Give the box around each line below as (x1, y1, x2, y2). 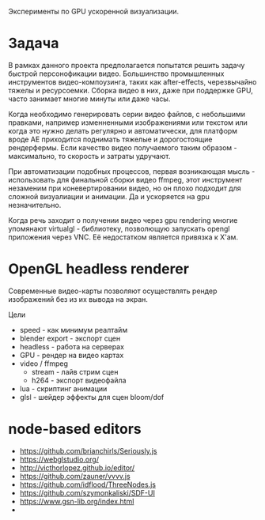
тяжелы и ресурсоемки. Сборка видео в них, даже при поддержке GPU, (8, 85, 253, 95)
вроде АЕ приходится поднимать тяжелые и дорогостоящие (8, 134, 213, 144)
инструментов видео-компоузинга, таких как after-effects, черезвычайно (8, 77, 257, 86)
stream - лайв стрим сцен (31, 367, 119, 376)
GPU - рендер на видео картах (19, 350, 124, 360)
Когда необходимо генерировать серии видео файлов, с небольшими (8, 109, 246, 119)
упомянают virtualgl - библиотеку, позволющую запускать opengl (8, 224, 230, 233)
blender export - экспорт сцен (19, 333, 121, 343)
